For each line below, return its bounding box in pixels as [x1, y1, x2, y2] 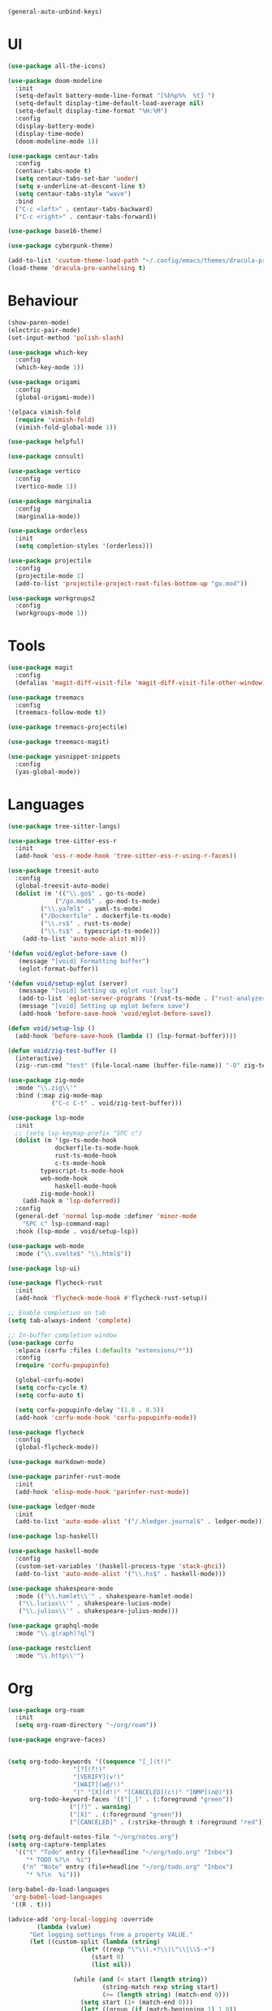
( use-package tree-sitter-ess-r [7, 837, 117, 845]
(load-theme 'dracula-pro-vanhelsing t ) [7, 265, 147, 273]
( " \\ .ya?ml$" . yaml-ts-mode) [40, 905, 143, 913]
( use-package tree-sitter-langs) [7, 822, 121, 830]
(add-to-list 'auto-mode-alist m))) [22, 935, 147, 943]
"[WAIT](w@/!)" [72, 1780, 125, 1789]
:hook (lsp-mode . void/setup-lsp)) [15, 1227, 139, 1235]
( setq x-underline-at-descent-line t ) [15, 182, 147, 191]
